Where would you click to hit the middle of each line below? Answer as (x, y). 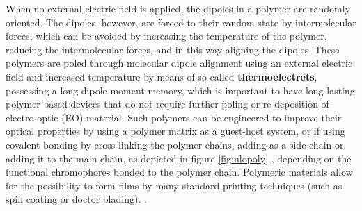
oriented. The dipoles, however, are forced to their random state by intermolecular (181, 22)
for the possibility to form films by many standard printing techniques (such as (174, 185)
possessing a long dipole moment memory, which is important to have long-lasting (180, 90)
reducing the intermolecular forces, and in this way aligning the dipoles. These (173, 49)
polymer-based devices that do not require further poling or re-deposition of (167, 104)
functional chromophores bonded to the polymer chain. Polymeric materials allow (179, 172)
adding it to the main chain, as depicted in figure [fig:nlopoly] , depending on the (179, 158)
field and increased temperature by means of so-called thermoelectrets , (162, 76)
